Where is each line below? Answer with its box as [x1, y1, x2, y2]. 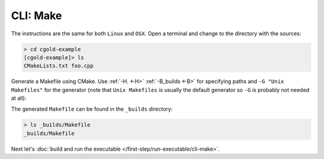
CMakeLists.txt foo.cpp [23, 63, 94, 69]
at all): [11, 94, 27, 102]
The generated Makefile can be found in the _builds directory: [11, 105, 173, 113]
